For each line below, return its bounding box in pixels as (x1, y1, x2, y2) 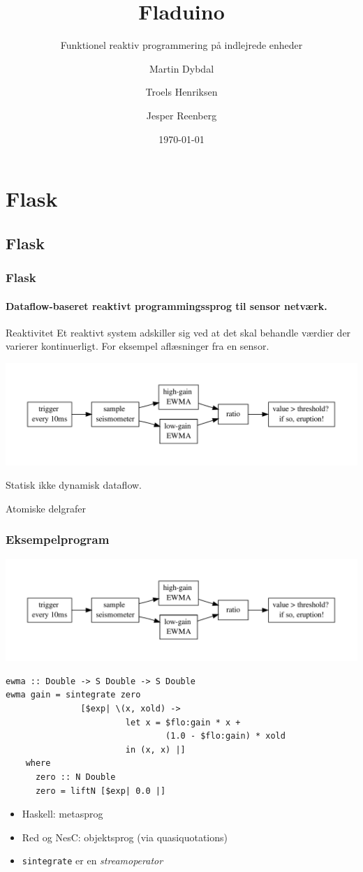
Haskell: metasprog (22, 806, 103, 821)
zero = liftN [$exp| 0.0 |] (35, 785, 166, 796)
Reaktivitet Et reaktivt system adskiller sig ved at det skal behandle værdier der (6, 325, 351, 339)
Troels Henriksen (145, 84, 218, 99)
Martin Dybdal (149, 61, 214, 75)
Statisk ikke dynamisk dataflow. (6, 478, 142, 492)
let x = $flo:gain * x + (125, 717, 241, 727)
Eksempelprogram (6, 531, 110, 548)
